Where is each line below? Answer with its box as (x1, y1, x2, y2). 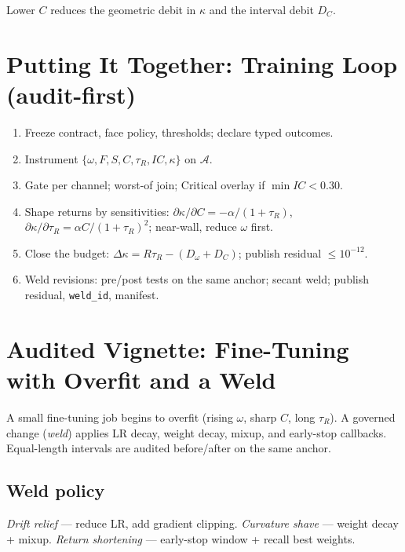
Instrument (24, 150, 78, 166)
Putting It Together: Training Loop (6, 47, 398, 79)
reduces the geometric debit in (50, 2, 196, 17)
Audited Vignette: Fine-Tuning (6, 332, 349, 364)
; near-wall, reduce (148, 218, 237, 235)
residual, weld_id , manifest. (24, 287, 159, 303)
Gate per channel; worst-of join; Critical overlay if (24, 177, 265, 193)
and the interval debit (209, 2, 314, 17)
